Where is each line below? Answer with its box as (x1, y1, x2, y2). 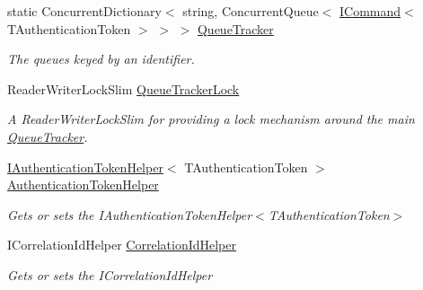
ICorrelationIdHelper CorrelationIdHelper (7, 235, 236, 254)
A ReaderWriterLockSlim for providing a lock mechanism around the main (7, 110, 415, 128)
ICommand (339, 2, 401, 20)
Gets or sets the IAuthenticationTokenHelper (7, 205, 252, 224)
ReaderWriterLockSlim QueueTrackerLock (7, 79, 240, 98)
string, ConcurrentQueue (182, 2, 319, 20)
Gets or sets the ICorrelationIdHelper (7, 265, 213, 284)
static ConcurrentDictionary (7, 2, 162, 20)
